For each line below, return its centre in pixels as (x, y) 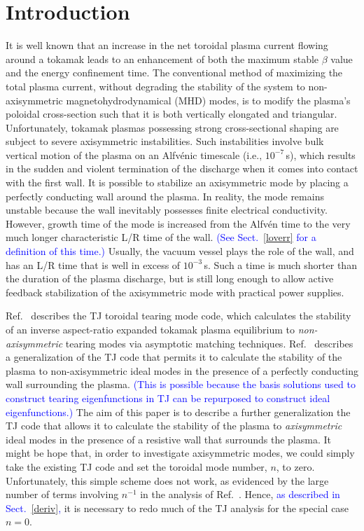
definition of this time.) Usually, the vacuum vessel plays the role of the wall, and (180, 251)
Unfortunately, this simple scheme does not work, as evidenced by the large (167, 480)
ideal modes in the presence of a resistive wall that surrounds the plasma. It (168, 439)
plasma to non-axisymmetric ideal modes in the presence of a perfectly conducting (182, 370)
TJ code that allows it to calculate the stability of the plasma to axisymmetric (174, 426)
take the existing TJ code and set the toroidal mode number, (136, 466)
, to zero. (295, 466)
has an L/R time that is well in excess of (93, 264)
